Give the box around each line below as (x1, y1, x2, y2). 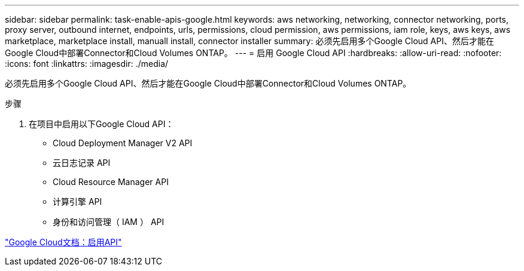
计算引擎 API (53, 196, 102, 207)
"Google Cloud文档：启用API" (5, 237, 122, 247)
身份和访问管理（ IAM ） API (53, 217, 164, 227)
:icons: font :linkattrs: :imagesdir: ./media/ (5, 58, 169, 69)
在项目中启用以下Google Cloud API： (29, 119, 174, 129)
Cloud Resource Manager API (53, 177, 169, 187)
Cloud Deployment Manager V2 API (53, 138, 193, 148)
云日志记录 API (53, 158, 111, 168)
